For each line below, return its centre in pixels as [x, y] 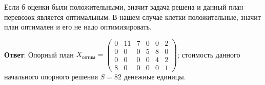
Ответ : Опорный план [39, 54]
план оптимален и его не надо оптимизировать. [78, 27]
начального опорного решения [51, 76]
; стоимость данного [209, 54]
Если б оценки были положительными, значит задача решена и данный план [124, 7]
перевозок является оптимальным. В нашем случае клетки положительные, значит [132, 17]
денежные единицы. [155, 76]
